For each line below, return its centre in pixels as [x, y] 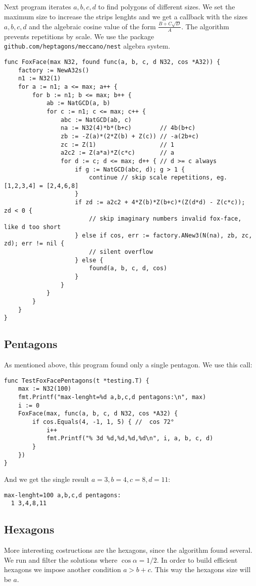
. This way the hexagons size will [201, 569]
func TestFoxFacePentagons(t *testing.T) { [77, 381]
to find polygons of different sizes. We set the [167, 6]
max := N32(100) [45, 389]
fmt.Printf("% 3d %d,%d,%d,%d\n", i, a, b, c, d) [130, 439]
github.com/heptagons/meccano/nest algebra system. [87, 46]
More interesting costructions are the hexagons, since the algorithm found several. [128, 550]
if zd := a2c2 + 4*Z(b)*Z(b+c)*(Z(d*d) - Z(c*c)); [160, 203]
